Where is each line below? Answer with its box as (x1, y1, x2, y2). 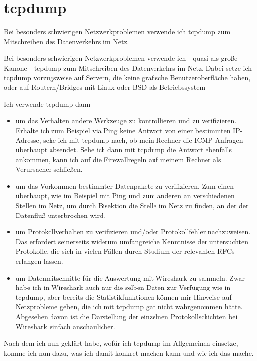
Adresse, (15, 135, 41, 145)
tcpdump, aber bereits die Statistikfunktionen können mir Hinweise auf (15, 291, 232, 302)
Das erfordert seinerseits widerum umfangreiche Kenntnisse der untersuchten (15, 236, 249, 246)
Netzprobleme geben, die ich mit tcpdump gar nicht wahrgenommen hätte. (15, 301, 243, 312)
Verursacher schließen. (15, 164, 83, 174)
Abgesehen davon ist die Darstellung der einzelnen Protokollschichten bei (15, 311, 238, 321)
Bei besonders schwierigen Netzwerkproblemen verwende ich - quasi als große (4, 53, 238, 63)
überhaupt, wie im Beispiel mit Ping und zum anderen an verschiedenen (15, 190, 235, 201)
